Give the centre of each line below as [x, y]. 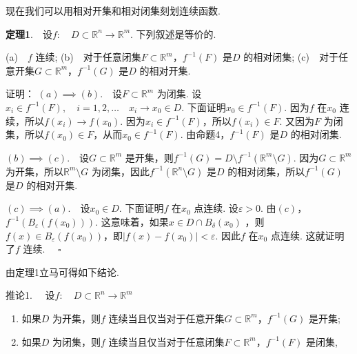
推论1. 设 [30, 295]
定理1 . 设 [29, 33]
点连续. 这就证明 [307, 235]
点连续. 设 [216, 208]
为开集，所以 [34, 171]
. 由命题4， [205, 134]
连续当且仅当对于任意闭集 [166, 341]
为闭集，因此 [121, 171]
